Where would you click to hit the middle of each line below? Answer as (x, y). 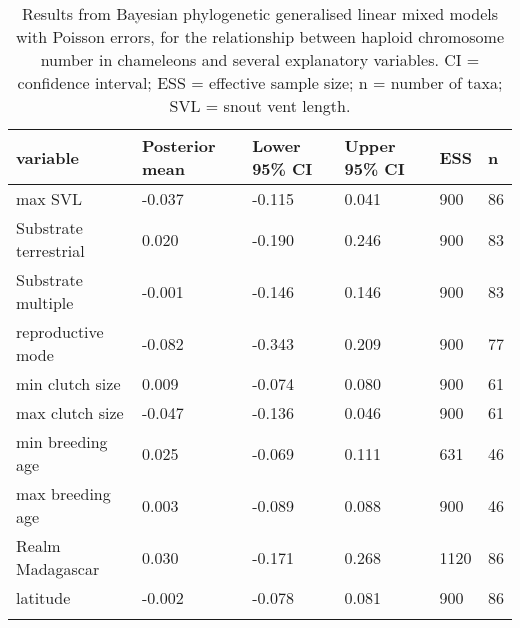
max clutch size (70, 412)
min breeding (62, 441)
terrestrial (50, 250)
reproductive (60, 331)
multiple (45, 302)
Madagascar (58, 568)
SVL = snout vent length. (260, 105)
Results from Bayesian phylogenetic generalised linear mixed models (260, 13)
